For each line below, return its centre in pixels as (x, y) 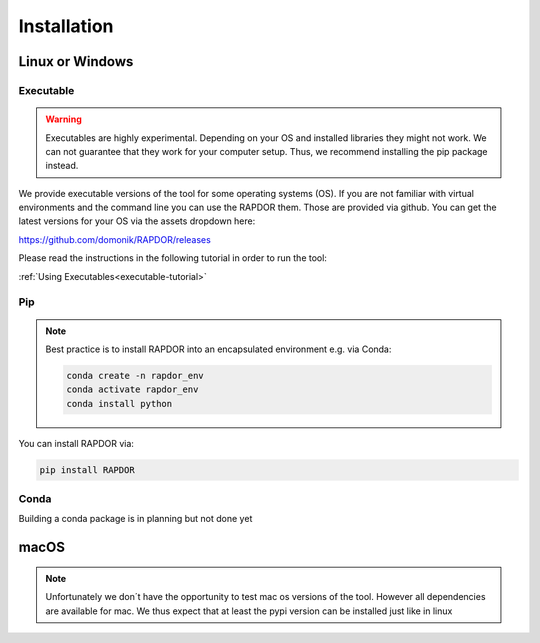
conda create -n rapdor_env (135, 375)
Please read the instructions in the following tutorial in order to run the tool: (172, 258)
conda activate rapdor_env (132, 389)
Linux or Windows (76, 61)
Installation (66, 26)
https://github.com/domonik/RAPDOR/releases (115, 239)
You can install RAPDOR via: (76, 443)
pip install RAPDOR (87, 469)
